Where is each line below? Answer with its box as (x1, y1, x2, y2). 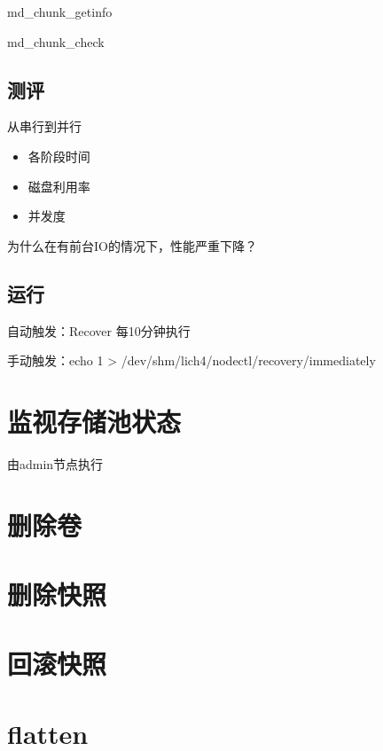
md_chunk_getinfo (7, 3, 113, 20)
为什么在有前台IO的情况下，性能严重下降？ (7, 236, 257, 254)
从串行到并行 (7, 117, 82, 136)
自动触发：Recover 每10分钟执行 (7, 321, 191, 340)
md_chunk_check (7, 32, 105, 51)
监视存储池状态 (7, 403, 182, 439)
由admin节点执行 (7, 454, 104, 473)
